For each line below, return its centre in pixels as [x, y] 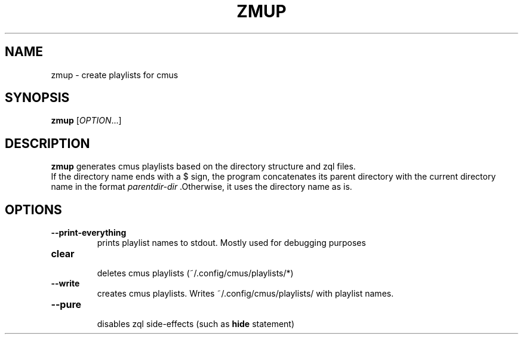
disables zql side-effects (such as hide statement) [196, 324]
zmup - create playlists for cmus [115, 75]
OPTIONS [33, 209]
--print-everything [89, 233]
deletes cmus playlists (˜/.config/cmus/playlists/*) [195, 273]
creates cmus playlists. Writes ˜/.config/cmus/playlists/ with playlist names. [245, 294]
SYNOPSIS [37, 98]
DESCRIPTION [47, 143]
